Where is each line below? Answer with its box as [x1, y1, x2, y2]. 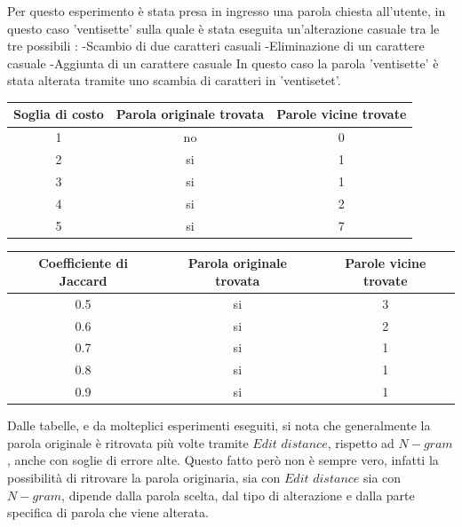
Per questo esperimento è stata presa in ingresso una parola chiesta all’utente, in [7, 2, 446, 20]
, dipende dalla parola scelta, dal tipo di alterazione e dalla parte [61, 485, 415, 504]
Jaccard [59, 271, 108, 289]
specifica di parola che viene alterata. [7, 503, 209, 522]
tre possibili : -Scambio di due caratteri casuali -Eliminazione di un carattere [7, 36, 425, 55]
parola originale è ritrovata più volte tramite [7, 433, 249, 452]
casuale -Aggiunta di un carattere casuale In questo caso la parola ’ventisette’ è [7, 53, 439, 72]
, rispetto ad [327, 433, 394, 452]
